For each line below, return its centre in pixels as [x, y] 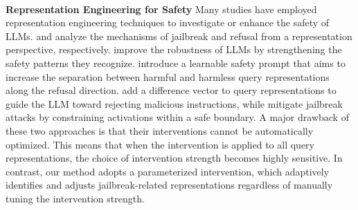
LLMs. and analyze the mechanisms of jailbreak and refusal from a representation [179, 36]
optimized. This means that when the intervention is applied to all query [160, 144]
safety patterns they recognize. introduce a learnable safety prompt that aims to [176, 63]
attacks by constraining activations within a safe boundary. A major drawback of [177, 117]
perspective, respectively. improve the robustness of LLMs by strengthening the [174, 49]
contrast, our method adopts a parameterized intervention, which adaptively [168, 171]
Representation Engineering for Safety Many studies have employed [161, 9]
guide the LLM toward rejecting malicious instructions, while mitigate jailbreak [174, 103]
